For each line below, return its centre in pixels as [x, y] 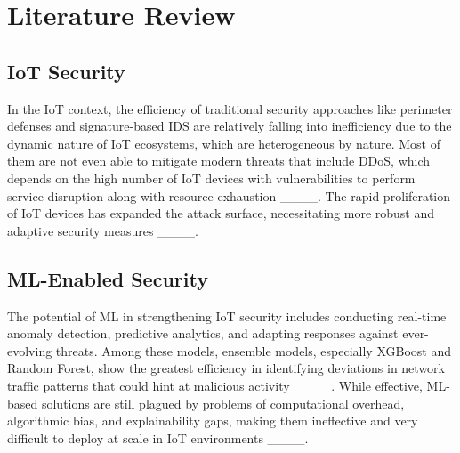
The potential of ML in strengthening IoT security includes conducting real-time [227, 315]
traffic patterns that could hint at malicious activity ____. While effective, [215, 385]
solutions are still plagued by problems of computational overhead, [223, 403]
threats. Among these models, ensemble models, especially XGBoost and [253, 350]
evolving [30, 350]
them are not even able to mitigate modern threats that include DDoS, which [219, 161]
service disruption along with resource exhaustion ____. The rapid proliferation [229, 195]
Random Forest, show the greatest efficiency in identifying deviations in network [226, 368]
